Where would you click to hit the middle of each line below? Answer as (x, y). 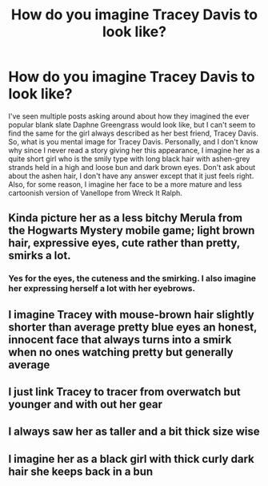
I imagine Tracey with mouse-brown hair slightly (131, 314)
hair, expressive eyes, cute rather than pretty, (124, 243)
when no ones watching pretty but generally (121, 352)
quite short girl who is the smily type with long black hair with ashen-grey (129, 159)
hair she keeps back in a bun (81, 471)
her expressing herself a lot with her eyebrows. (102, 289)
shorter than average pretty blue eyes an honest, (133, 327)
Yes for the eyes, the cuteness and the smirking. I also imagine (132, 278)
